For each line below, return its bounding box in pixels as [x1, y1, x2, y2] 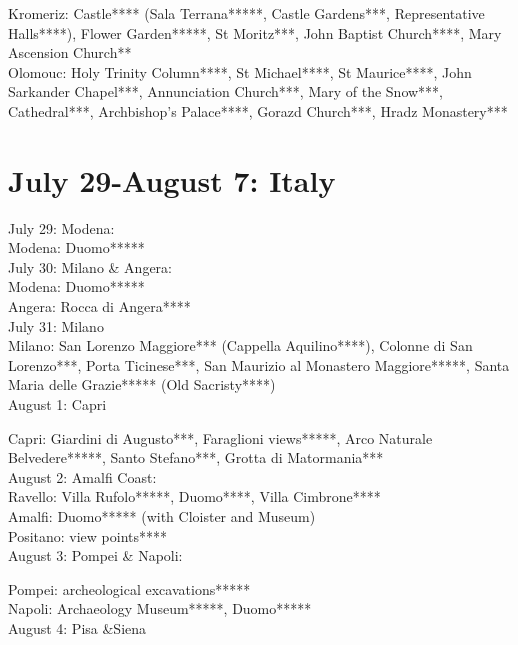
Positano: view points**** [8, 525, 168, 546]
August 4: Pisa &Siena [8, 617, 147, 638]
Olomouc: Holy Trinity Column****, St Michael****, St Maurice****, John [8, 61, 472, 82]
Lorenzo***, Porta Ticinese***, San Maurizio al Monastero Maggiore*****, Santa [8, 354, 510, 375]
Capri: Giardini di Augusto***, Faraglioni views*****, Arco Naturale [8, 427, 433, 448]
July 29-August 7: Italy [8, 159, 336, 200]
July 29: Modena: [8, 217, 115, 238]
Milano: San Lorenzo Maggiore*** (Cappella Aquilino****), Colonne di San [8, 335, 473, 356]
